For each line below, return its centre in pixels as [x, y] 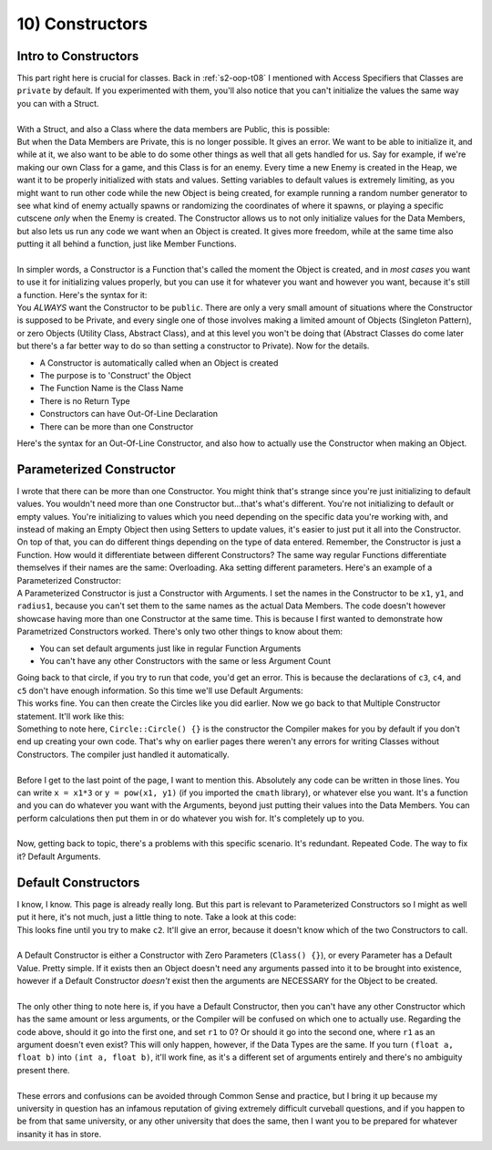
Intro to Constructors [78, 56]
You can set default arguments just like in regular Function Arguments [170, 648]
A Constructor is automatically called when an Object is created [159, 363]
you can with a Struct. [58, 103]
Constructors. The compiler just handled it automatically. [123, 754]
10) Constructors [82, 24]
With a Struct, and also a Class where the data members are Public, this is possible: [174, 129]
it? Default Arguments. [59, 856]
